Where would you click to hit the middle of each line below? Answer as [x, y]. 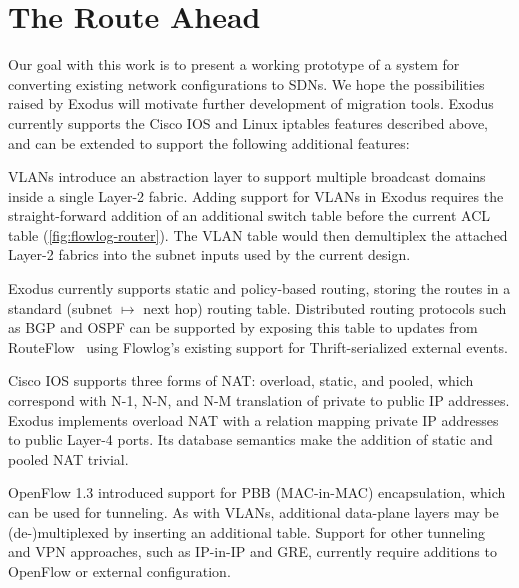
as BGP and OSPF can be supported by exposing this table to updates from [243, 327]
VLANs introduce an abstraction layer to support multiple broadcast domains [247, 176]
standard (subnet [60, 307]
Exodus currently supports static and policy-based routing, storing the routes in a [259, 288]
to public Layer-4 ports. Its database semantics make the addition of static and [250, 439]
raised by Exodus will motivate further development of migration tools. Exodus [251, 103]
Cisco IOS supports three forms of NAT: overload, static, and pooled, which [241, 380]
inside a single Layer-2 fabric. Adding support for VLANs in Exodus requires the [256, 195]
